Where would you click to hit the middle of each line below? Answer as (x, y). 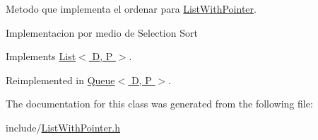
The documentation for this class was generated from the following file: (159, 104)
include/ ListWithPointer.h (63, 127)
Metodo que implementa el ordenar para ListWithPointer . (131, 8)
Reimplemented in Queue (60, 80)
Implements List (41, 56)
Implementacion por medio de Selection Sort (102, 32)
